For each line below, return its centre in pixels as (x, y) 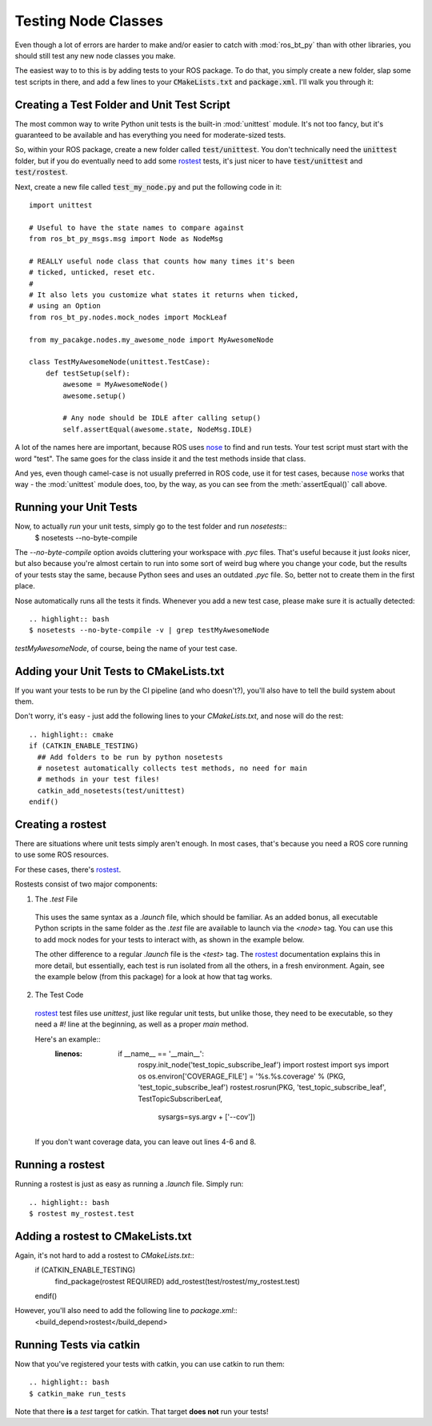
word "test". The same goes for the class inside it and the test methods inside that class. (160, 458)
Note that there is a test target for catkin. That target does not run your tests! (142, 1411)
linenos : (69, 1054)
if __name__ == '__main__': (161, 1054)
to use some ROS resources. (62, 855)
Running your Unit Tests (76, 507)
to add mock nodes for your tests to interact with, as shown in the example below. (170, 939)
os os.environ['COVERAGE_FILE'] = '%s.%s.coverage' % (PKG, (242, 1076)
